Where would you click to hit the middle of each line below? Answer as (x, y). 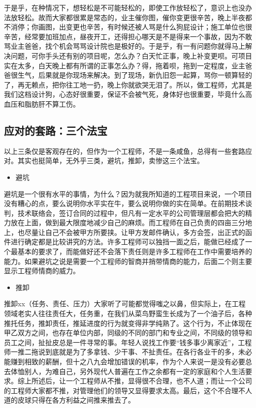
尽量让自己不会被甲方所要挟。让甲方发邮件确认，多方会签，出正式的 (135, 232)
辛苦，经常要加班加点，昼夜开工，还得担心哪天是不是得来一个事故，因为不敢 (128, 36)
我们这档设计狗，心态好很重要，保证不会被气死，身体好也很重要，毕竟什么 (125, 94)
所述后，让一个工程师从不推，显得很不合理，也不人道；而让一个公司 (142, 381)
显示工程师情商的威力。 (42, 271)
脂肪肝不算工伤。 (52, 103)
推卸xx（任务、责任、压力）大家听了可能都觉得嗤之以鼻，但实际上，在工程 (125, 304)
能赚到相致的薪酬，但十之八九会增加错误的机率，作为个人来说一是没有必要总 (128, 362)
